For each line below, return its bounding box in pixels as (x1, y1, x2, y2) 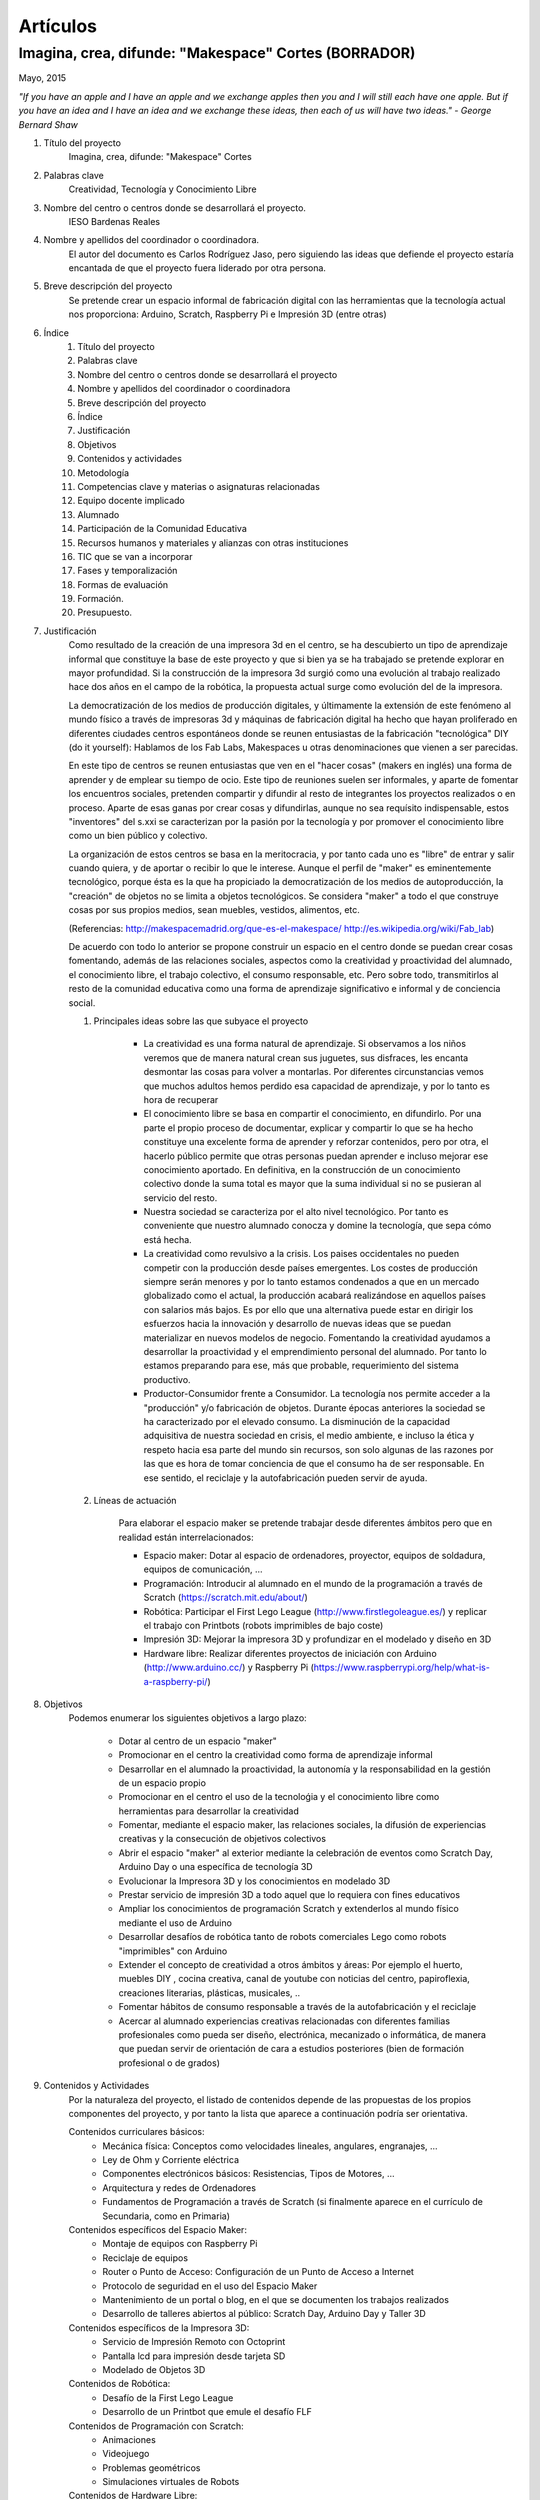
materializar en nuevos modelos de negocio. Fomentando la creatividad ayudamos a (143, 1331, 491, 1344)
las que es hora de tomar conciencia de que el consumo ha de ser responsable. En (143, 1458, 485, 1470)
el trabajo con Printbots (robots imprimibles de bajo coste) (143, 1620, 384, 1632)
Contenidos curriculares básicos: (68, 2126, 205, 2138)
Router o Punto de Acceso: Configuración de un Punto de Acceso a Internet (102, 2266, 415, 2278)
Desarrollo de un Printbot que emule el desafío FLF (102, 2406, 312, 2418)
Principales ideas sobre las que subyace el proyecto (93, 1015, 309, 1027)
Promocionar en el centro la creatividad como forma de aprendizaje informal (118, 1749, 434, 1761)
